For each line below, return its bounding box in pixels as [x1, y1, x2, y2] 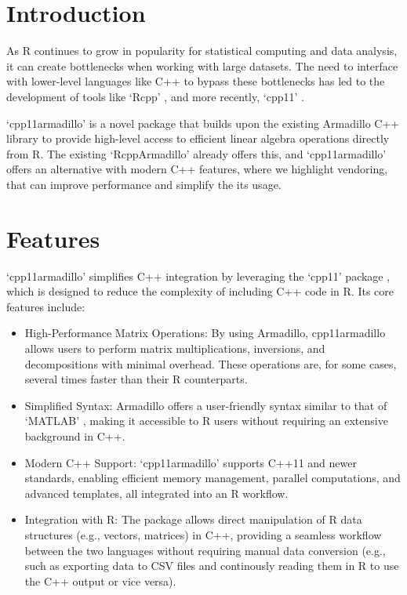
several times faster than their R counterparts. [24, 371, 248, 387]
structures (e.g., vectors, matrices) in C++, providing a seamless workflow [24, 526, 382, 542]
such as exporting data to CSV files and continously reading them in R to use [24, 557, 399, 574]
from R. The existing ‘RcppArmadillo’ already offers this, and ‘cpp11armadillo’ [6, 145, 387, 161]
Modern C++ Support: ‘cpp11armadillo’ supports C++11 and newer [24, 454, 357, 470]
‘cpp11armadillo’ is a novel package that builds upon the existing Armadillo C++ [6, 114, 400, 131]
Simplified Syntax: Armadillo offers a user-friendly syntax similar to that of [24, 397, 387, 413]
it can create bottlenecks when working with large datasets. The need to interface [6, 57, 398, 74]
